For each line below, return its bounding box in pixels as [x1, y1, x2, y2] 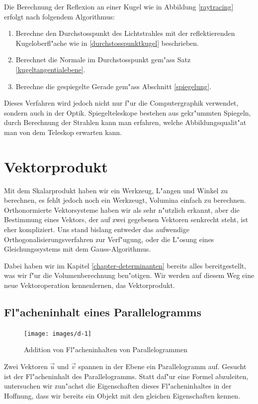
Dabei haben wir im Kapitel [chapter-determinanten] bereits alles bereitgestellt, [4, 260, 247, 270]
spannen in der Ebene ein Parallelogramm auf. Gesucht [78, 361, 247, 372]
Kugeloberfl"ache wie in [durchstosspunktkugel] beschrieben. [15, 37, 199, 48]
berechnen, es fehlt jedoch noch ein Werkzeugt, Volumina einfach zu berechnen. [4, 195, 246, 205]
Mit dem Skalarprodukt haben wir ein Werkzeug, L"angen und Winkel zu [4, 185, 228, 195]
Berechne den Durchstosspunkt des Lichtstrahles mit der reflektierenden [15, 28, 235, 38]
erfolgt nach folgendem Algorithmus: [4, 11, 115, 21]
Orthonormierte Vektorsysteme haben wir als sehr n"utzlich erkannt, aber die [4, 204, 240, 215]
